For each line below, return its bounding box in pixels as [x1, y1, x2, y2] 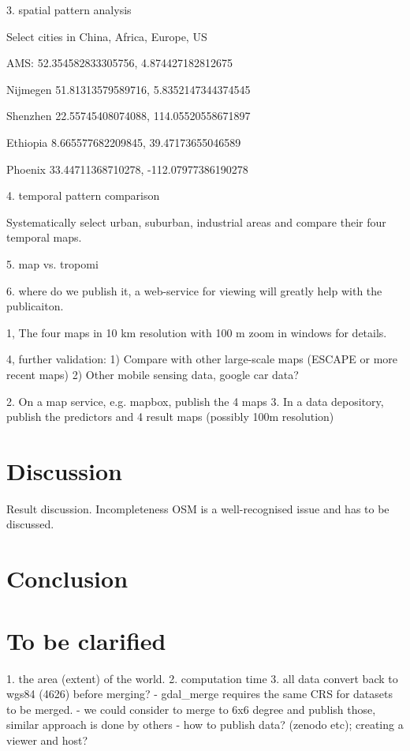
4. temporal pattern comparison [6, 187, 160, 204]
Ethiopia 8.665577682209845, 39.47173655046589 [6, 133, 241, 150]
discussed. [6, 516, 54, 532]
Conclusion [6, 562, 129, 595]
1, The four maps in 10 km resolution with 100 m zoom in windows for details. [6, 324, 387, 340]
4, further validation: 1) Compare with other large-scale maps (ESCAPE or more [6, 351, 398, 367]
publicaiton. [6, 298, 64, 314]
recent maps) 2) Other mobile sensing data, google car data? [6, 366, 299, 382]
